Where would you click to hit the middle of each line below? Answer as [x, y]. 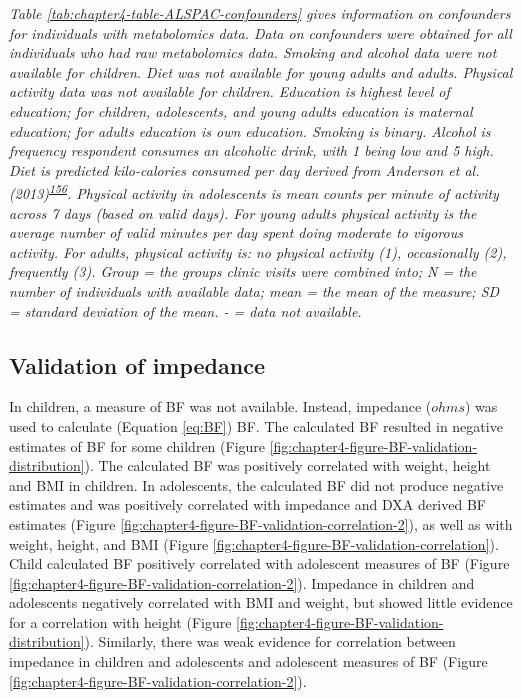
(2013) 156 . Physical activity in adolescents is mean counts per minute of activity [254, 191]
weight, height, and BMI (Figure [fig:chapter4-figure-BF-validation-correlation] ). [254, 543]
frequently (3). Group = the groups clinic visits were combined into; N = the [243, 271]
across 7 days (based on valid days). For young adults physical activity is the [243, 212]
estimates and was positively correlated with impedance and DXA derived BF [247, 504]
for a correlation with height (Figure [120, 621]
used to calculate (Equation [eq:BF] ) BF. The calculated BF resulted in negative [256, 425]
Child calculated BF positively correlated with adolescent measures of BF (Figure [259, 563]
